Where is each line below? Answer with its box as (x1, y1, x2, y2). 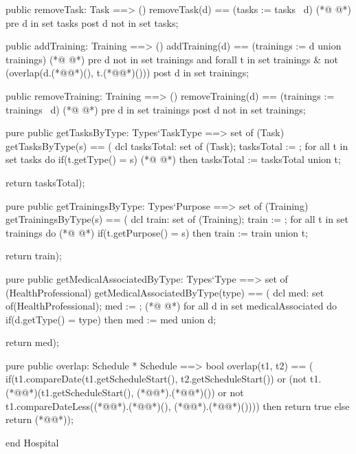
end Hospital (5, 435, 59, 449)
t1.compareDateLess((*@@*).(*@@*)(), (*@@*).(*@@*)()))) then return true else (5, 398, 350, 413)
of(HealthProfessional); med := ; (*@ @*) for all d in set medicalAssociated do (5, 299, 337, 313)
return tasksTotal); (5, 175, 85, 189)
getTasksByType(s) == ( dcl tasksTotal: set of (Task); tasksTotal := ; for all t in (5, 138, 348, 153)
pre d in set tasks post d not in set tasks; (5, 15, 179, 30)
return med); (5, 335, 59, 349)
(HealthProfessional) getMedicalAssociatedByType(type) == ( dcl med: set (5, 285, 324, 299)
